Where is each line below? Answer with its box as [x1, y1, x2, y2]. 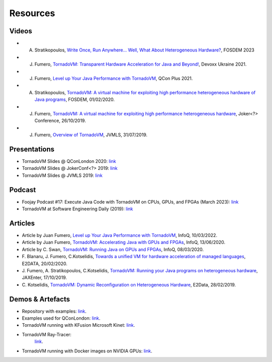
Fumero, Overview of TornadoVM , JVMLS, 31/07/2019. [34, 132, 148, 138]
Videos [9, 27, 32, 35]
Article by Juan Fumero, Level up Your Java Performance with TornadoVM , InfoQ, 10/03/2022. [22, 232, 218, 238]
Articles [9, 219, 35, 227]
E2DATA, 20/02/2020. [22, 260, 67, 267]
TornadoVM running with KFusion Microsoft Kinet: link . [22, 322, 135, 328]
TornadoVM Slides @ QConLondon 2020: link [22, 158, 116, 164]
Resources [9, 8, 55, 19]
